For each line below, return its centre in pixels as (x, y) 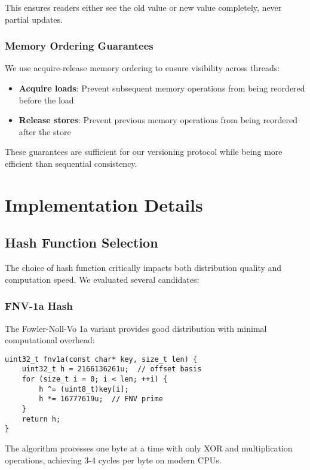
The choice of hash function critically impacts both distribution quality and (143, 268)
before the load (46, 100)
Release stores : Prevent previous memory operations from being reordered (158, 120)
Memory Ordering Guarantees (79, 46)
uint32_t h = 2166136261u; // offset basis (112, 369)
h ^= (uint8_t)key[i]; (84, 389)
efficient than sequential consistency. (71, 163)
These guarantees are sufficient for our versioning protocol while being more (144, 152)
